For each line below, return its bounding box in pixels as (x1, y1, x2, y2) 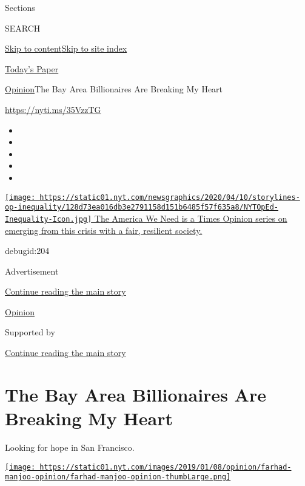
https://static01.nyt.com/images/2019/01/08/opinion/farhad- (39, 462, 292, 471)
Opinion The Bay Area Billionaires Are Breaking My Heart (5, 83, 223, 95)
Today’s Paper (5, 62, 59, 75)
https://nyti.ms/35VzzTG (5, 103, 101, 115)
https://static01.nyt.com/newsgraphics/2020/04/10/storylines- (39, 193, 300, 202)
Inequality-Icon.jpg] (5, 214, 92, 224)
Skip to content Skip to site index (5, 42, 127, 55)
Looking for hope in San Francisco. (5, 440, 135, 453)
